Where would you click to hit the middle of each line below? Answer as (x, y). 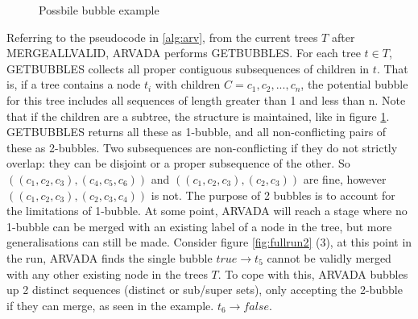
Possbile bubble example (99, 10)
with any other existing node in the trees (107, 273)
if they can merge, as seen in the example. (110, 305)
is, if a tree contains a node (74, 84)
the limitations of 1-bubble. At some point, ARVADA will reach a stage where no (207, 211)
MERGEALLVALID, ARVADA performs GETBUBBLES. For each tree (184, 53)
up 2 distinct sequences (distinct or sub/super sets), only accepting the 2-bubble (205, 290)
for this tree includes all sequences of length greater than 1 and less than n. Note (206, 99)
